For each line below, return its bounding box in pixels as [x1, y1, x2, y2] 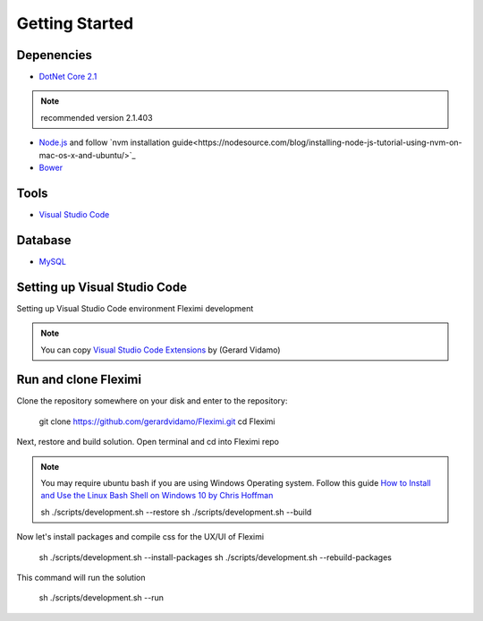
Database [16, 233, 72, 248]
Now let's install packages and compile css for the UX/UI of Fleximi [16, 532, 264, 542]
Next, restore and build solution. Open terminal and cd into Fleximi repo [16, 437, 280, 447]
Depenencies [16, 47, 93, 63]
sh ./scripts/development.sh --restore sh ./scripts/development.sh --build [40, 506, 312, 517]
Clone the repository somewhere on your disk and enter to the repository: [16, 396, 288, 406]
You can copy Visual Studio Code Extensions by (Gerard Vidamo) [40, 345, 281, 355]
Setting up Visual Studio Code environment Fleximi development [16, 302, 254, 313]
